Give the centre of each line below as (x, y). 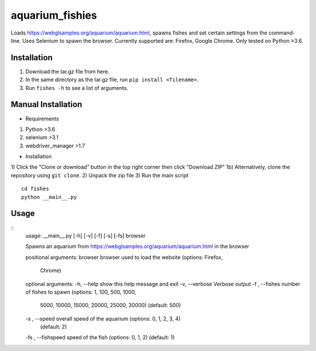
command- (282, 33)
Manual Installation (47, 104)
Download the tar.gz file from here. (67, 71)
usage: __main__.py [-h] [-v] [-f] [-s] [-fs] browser (86, 235)
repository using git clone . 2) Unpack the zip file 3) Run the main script (100, 175)
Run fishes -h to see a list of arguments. (77, 88)
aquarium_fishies (54, 15)
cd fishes (35, 189)
